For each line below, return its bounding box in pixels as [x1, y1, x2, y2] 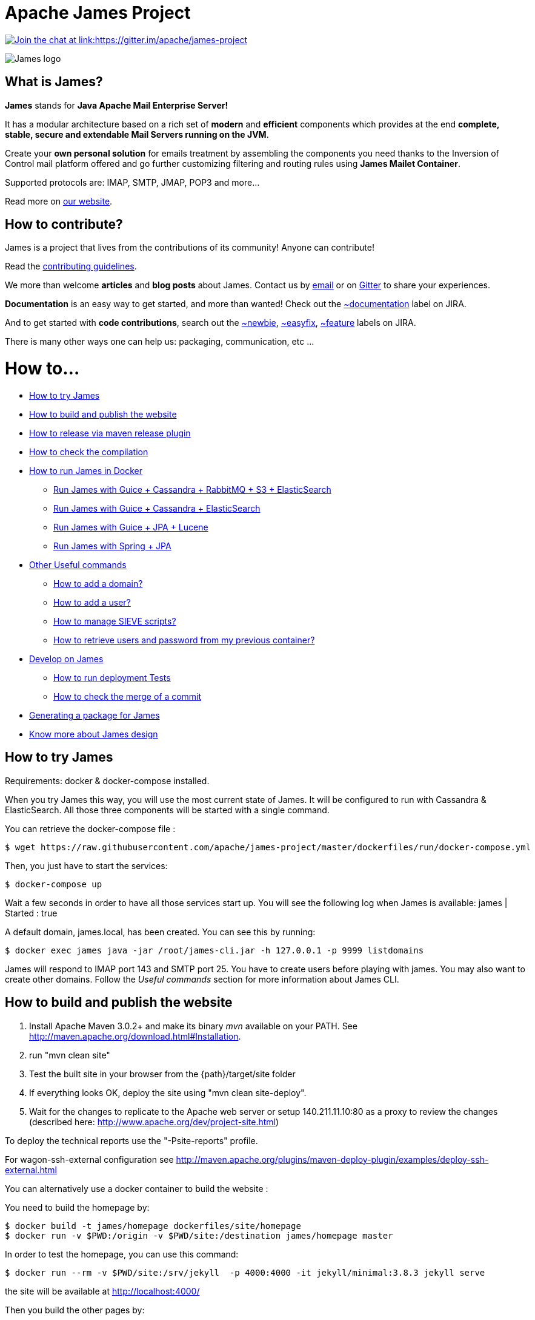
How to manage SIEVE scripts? [53, 615, 176, 626]
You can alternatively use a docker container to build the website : [5, 1183, 268, 1194]
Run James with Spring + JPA [53, 540, 171, 551]
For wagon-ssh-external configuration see [5, 1154, 174, 1165]
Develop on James [29, 653, 104, 664]
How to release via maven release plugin [29, 427, 191, 438]
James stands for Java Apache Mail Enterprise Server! [5, 100, 228, 110]
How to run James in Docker [29, 465, 142, 476]
